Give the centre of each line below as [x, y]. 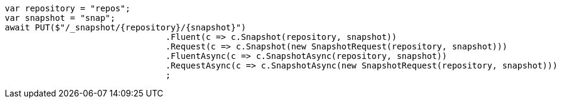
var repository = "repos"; [68, 8]
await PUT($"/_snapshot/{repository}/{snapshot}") [125, 27]
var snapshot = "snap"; [60, 18]
